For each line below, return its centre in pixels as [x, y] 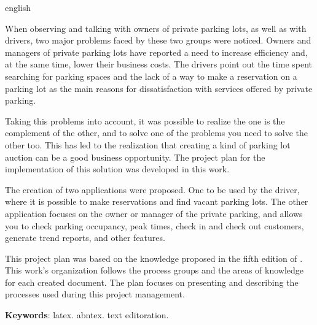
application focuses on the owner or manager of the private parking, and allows [154, 213]
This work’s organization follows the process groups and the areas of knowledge [155, 270]
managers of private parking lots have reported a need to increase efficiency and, [156, 52]
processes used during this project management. [95, 294]
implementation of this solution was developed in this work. [117, 169]
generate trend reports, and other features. [85, 238]
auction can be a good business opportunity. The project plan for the [135, 157]
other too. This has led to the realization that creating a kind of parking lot [148, 144]
